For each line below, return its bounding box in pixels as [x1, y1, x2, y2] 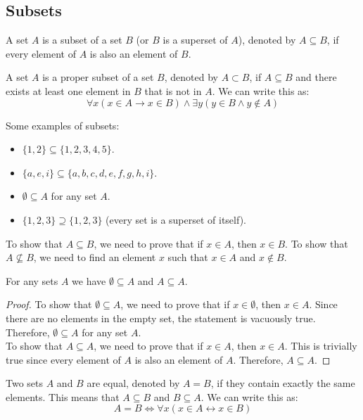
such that [167, 250, 208, 265]
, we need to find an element [33, 250, 156, 265]
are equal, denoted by [87, 376, 180, 390]
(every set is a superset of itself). [106, 212, 246, 227]
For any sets [6, 273, 58, 288]
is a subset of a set [42, 32, 122, 47]
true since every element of [6, 352, 121, 367]
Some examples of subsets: [6, 117, 120, 132]
